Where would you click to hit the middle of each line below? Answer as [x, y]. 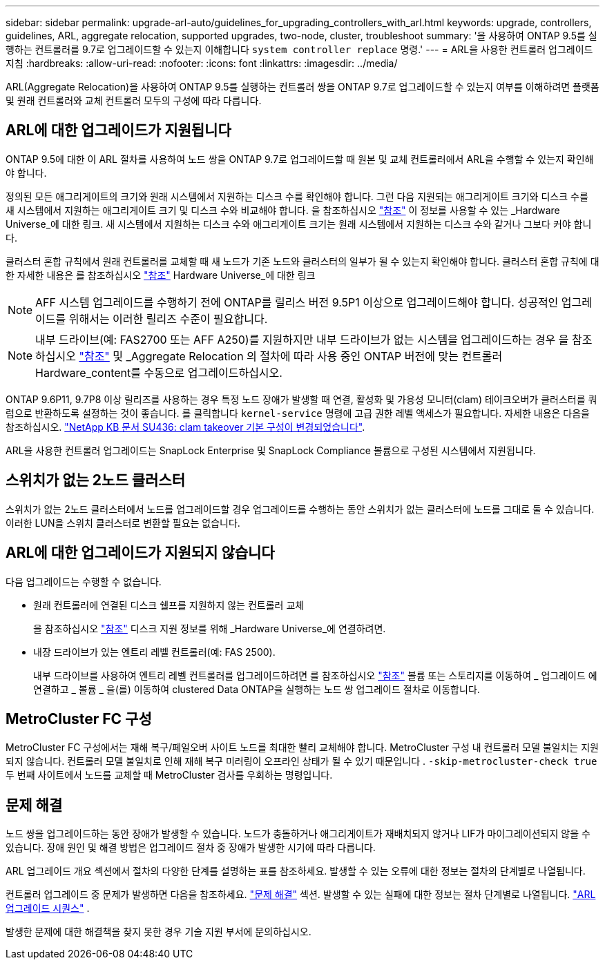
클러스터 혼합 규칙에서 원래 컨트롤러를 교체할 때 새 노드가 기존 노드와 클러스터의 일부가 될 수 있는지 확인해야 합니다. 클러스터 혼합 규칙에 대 [302, 261]
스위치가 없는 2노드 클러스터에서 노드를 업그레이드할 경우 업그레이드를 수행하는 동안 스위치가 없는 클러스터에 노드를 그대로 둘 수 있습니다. [300, 509]
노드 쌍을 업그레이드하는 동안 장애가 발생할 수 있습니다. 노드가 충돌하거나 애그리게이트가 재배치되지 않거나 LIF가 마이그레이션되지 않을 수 [298, 834]
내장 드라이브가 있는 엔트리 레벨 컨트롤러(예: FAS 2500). [154, 652]
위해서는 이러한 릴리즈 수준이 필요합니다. [168, 319]
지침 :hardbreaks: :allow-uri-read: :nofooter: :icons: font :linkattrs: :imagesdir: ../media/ [202, 63]
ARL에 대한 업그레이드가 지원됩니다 [118, 130]
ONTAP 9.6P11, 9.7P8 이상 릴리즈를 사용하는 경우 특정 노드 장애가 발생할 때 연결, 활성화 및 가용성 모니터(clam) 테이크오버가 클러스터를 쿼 [301, 399]
